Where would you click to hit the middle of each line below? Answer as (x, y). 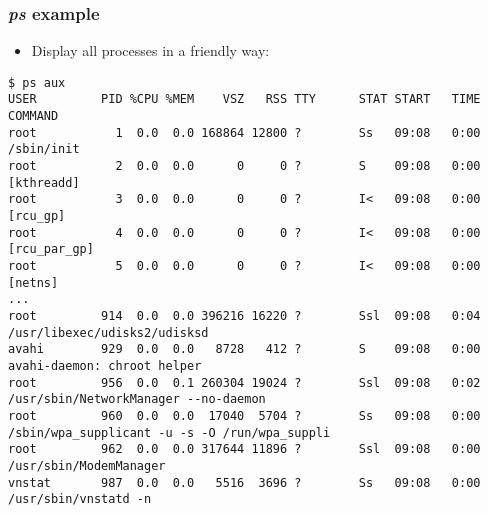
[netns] (33, 282)
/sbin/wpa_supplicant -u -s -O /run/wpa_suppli (169, 432)
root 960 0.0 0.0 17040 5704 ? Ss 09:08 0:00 (244, 415)
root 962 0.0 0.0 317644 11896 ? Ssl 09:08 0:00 (244, 449)
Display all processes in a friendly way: (150, 50)
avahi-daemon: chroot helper (105, 365)
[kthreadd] (44, 182)
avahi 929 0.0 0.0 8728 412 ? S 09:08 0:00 (244, 349)
